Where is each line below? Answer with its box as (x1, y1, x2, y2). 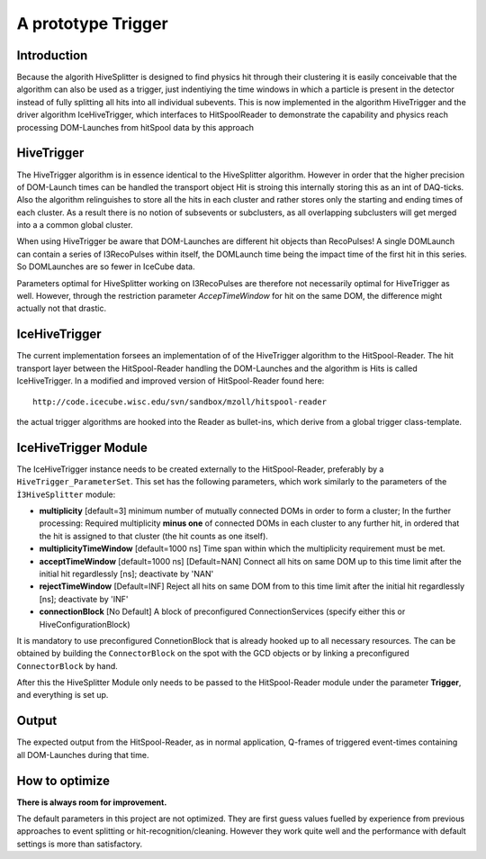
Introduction (16, 48, 88, 63)
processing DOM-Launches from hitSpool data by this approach (16, 122, 255, 132)
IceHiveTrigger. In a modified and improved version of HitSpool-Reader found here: (16, 375, 325, 386)
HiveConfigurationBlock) (39, 619, 130, 629)
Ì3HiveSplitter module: (16, 489, 116, 500)
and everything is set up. (16, 690, 109, 701)
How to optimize (16, 773, 110, 788)
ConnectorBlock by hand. (16, 660, 119, 671)
